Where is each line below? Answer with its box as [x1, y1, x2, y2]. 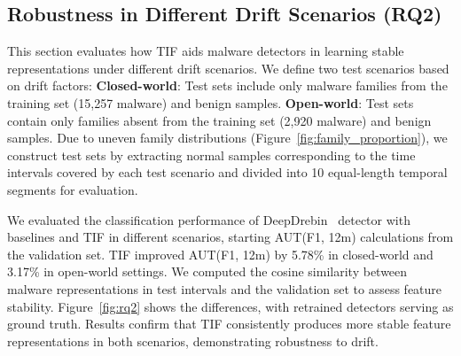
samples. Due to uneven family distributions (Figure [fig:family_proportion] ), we [7, 128, 448, 147]
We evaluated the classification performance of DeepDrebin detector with [7, 210, 410, 228]
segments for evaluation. [7, 180, 138, 198]
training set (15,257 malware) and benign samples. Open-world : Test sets [7, 93, 414, 112]
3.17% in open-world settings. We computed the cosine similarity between [7, 262, 408, 281]
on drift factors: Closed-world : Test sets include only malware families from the [7, 76, 448, 95]
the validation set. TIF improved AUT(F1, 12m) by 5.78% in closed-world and [7, 244, 434, 263]
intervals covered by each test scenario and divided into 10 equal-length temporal [7, 163, 448, 182]
